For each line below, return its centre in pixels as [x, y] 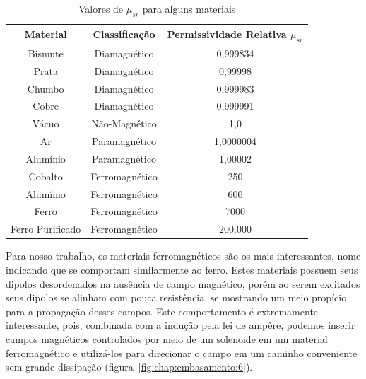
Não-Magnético [124, 123]
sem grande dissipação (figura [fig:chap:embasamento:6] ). [129, 367]
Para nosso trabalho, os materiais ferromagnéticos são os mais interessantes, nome [183, 256]
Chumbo [46, 88]
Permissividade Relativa [227, 34]
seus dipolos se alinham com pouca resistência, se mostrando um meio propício [176, 297]
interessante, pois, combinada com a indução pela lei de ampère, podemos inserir [181, 325]
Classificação [124, 34]
